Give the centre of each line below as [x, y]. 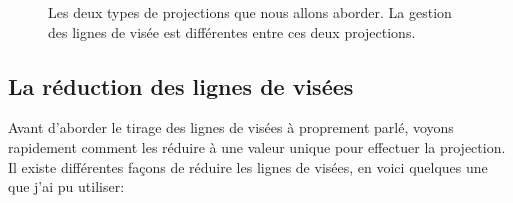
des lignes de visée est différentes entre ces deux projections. [232, 31]
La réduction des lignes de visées [181, 85]
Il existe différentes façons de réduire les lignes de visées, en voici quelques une [248, 166]
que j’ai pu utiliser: [66, 186]
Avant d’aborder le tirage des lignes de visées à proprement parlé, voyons [231, 127]
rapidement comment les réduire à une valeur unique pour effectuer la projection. [257, 146]
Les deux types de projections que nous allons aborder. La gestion [250, 12]
